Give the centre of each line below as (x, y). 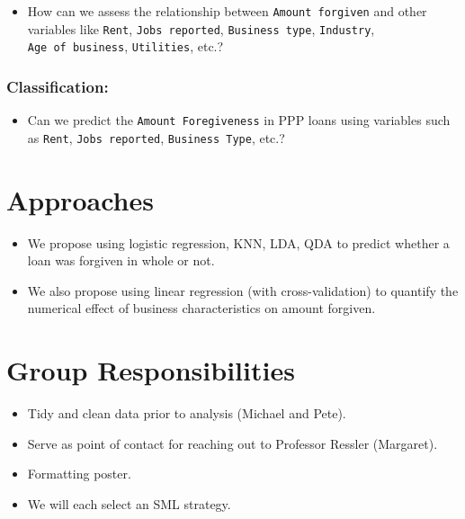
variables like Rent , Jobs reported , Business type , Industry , (201, 28)
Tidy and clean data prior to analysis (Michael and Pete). (187, 413)
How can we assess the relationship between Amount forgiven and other (227, 11)
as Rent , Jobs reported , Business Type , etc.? (156, 137)
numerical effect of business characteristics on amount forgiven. (201, 308)
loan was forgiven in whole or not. (121, 260)
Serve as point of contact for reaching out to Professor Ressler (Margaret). (232, 443)
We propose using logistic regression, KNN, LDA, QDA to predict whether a (238, 242)
